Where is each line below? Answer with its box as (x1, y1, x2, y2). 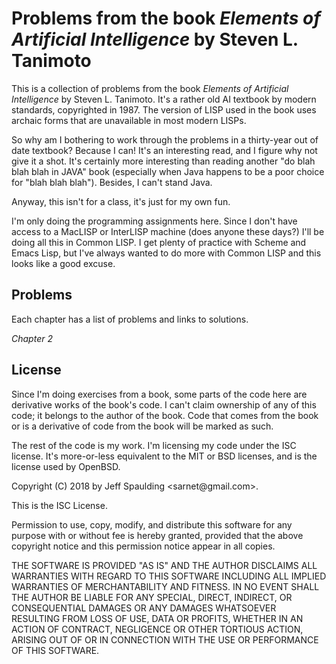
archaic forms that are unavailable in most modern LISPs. (11, 114, 247, 126)
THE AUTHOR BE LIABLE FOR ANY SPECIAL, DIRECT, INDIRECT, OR (11, 591, 293, 603)
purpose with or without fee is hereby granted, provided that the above (11, 529, 304, 541)
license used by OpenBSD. (11, 460, 121, 472)
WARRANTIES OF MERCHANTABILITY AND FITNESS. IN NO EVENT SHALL (11, 580, 320, 592)
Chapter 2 (11, 332, 53, 344)
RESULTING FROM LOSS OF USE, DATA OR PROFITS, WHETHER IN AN (11, 612, 304, 624)
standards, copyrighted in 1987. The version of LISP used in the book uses (11, 103, 317, 116)
